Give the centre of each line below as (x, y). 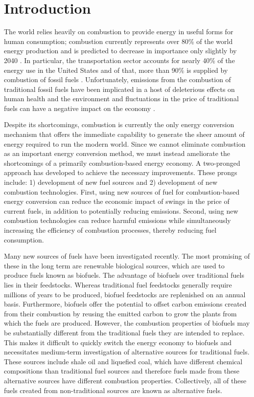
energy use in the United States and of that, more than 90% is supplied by (116, 70)
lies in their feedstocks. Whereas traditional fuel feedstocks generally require (118, 284)
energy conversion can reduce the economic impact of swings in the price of (117, 201)
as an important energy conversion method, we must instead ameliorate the (117, 153)
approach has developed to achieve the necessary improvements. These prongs (121, 172)
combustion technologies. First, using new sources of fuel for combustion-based (122, 191)
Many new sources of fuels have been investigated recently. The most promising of (127, 256)
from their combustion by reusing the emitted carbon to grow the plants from (120, 313)
